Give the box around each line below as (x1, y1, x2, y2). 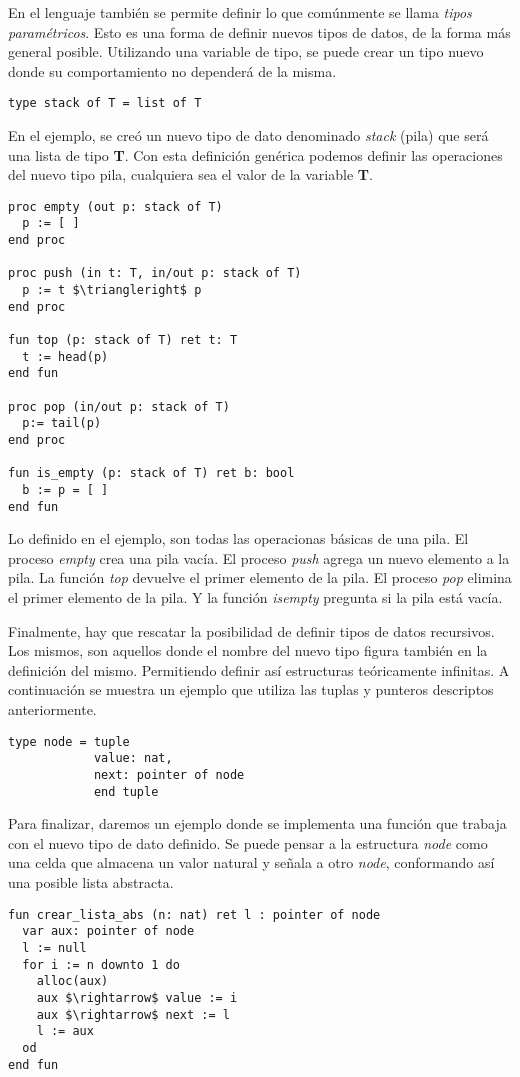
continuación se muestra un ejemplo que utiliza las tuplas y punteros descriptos (8, 679, 494, 700)
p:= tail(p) (22, 416, 102, 431)
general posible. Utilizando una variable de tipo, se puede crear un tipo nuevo (8, 41, 484, 62)
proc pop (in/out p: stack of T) (8, 399, 230, 414)
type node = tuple (8, 734, 130, 749)
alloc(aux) (36, 974, 109, 989)
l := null (22, 940, 87, 955)
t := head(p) (22, 349, 109, 364)
